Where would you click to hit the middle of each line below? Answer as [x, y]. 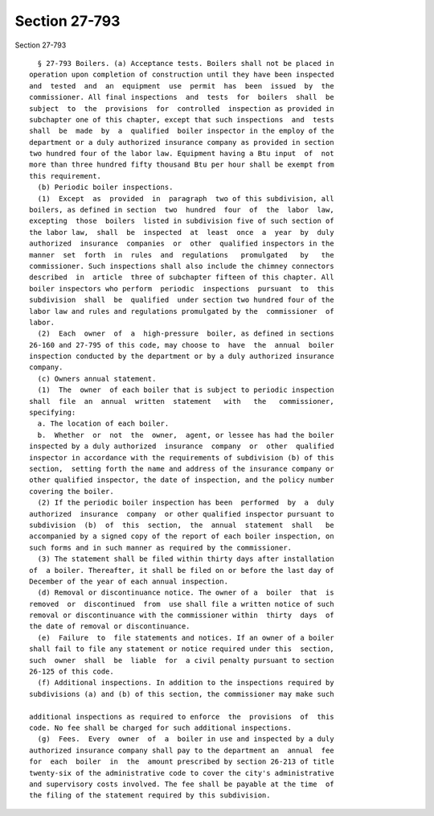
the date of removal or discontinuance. [110, 626]
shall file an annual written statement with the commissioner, [182, 401]
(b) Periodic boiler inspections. [105, 188]
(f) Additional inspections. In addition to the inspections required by [186, 683]
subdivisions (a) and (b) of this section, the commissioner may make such [182, 694]
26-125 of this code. [72, 672]
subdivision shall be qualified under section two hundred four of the [182, 300]
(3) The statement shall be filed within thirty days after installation [186, 559]
